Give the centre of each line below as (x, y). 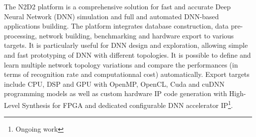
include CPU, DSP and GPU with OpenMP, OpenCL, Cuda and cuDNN (114, 84)
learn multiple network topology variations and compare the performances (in (121, 64)
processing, (20, 35)
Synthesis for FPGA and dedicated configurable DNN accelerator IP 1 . (127, 104)
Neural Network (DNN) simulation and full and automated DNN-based (112, 16)
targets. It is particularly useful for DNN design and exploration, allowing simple (126, 45)
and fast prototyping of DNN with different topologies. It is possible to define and (128, 54)
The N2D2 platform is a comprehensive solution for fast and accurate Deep (117, 6)
